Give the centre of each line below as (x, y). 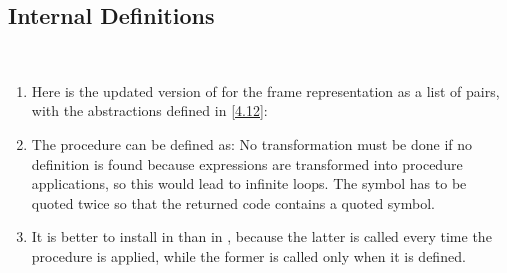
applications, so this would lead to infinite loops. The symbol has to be (249, 183)
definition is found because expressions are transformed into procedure (247, 163)
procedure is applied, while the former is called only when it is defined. (248, 255)
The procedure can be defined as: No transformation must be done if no (252, 143)
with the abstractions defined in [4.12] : (149, 110)
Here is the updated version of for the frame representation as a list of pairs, (265, 90)
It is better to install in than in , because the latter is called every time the (261, 236)
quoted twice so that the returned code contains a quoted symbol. (233, 202)
